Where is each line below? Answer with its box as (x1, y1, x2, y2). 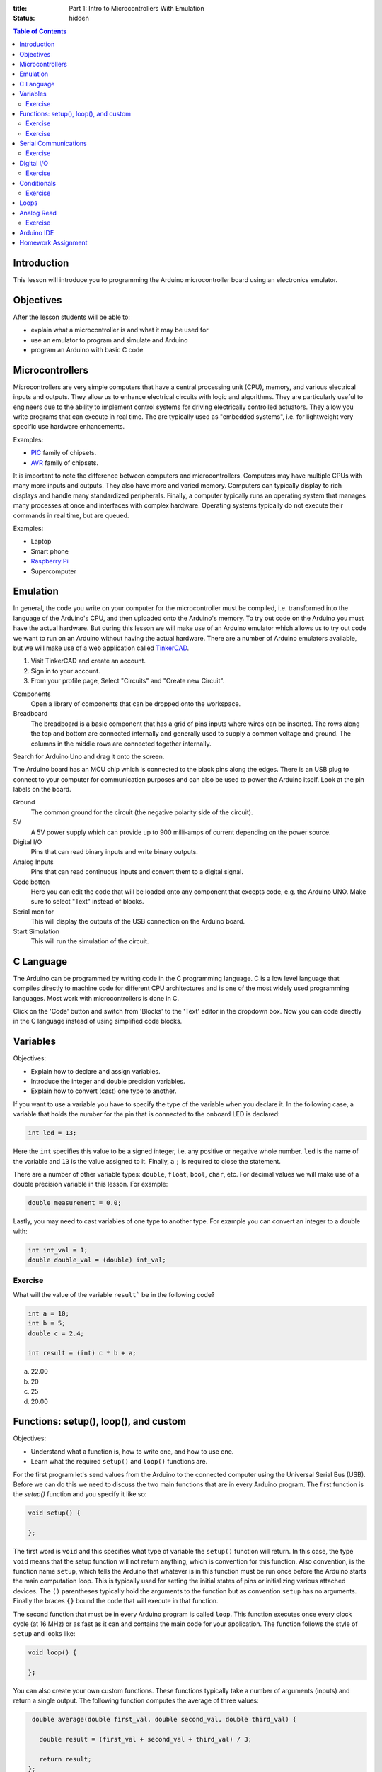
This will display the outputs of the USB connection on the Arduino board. (30, 917, 245, 926)
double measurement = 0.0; (28, 1199, 122, 1207)
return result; (39, 1755, 92, 1763)
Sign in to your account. (30, 666, 100, 675)
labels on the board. (13, 785, 71, 794)
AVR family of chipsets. (30, 458, 99, 467)
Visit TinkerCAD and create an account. (30, 656, 146, 666)
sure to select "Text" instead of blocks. (30, 897, 144, 906)
